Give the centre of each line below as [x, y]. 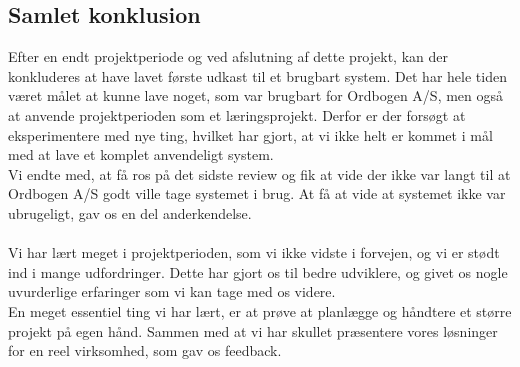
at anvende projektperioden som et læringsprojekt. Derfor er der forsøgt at [237, 114]
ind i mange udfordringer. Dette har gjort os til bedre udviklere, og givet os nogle [258, 271]
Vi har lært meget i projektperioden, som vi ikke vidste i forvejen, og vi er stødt [254, 252]
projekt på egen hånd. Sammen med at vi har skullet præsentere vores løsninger [253, 330]
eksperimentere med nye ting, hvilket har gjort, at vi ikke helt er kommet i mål [250, 134]
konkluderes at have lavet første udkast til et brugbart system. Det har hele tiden [257, 75]
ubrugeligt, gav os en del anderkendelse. [130, 212]
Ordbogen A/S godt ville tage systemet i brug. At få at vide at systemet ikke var [257, 193]
